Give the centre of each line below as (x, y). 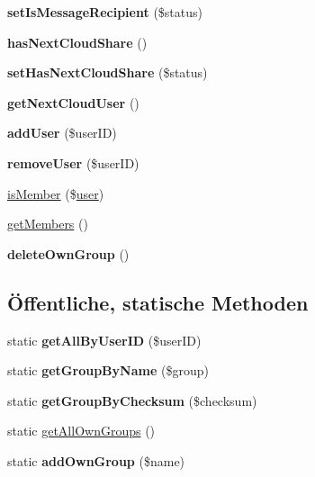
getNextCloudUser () (73, 102)
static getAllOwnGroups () (81, 431)
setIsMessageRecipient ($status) (105, 12)
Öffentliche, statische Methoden (158, 302)
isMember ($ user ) (56, 193)
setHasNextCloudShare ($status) (108, 72)
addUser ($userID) (62, 133)
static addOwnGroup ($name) (96, 460)
